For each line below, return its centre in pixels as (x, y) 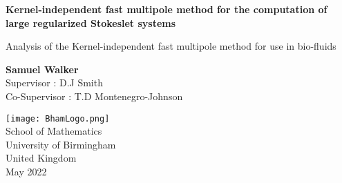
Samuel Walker (42, 69)
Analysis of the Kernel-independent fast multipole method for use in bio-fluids (171, 46)
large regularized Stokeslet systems (91, 22)
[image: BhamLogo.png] (58, 118)
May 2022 (26, 171)
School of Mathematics (54, 131)
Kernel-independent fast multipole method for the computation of (167, 9)
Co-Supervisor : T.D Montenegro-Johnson (94, 96)
